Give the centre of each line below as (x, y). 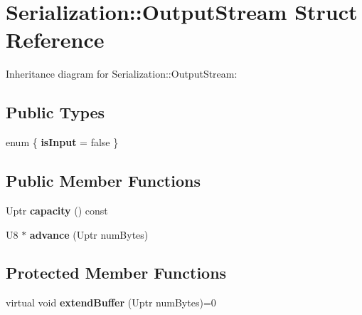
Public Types (55, 112)
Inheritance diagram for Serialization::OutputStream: (122, 74)
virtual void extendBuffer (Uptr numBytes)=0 (111, 303)
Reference (55, 40)
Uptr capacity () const (57, 210)
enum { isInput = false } (62, 142)
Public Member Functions (103, 181)
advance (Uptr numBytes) (89, 234)
